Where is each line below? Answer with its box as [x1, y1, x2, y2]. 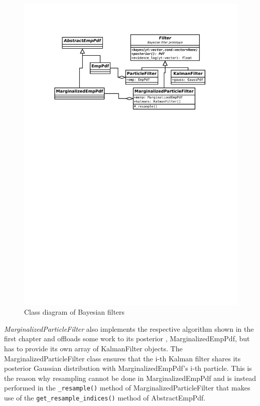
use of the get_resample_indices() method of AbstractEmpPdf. [4, 392, 206, 403]
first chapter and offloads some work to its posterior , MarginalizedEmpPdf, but [4, 333, 250, 344]
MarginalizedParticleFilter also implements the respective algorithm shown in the [4, 323, 254, 334]
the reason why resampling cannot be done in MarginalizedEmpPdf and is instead [4, 372, 256, 383]
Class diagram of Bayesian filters [24, 307, 125, 317]
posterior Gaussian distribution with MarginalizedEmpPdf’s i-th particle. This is [4, 363, 252, 373]
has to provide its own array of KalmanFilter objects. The [4, 343, 183, 354]
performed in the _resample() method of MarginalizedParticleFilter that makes [4, 382, 250, 393]
